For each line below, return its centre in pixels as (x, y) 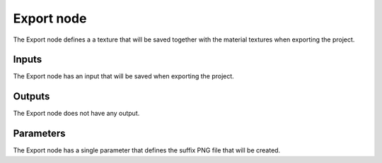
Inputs (28, 60)
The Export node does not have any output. (76, 114)
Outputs (31, 96)
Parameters (39, 134)
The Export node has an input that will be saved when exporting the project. (124, 76)
